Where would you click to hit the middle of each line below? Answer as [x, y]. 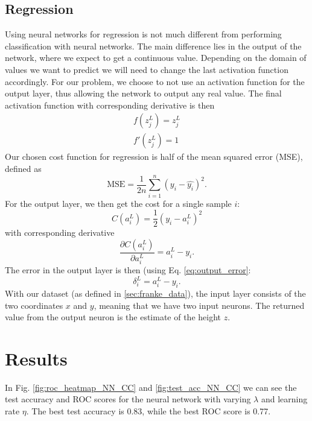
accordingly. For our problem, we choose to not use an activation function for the [155, 81]
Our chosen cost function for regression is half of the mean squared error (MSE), [154, 157]
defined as [23, 169]
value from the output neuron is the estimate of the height [113, 317]
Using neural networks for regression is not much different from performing [143, 34]
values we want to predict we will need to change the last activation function [147, 69]
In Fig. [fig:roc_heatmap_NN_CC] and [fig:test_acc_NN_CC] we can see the [151, 387]
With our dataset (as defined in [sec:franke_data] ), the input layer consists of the [155, 293]
